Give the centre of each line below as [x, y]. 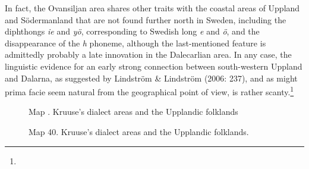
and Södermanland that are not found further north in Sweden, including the [146, 19]
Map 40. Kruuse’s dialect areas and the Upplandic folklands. [139, 132]
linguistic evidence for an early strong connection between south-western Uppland [154, 66]
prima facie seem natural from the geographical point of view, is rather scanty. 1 [149, 91]
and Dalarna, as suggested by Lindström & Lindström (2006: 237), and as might [151, 78]
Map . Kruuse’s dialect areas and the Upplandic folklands [133, 112]
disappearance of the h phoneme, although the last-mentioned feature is [135, 43]
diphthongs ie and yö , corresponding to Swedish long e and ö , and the [132, 31]
